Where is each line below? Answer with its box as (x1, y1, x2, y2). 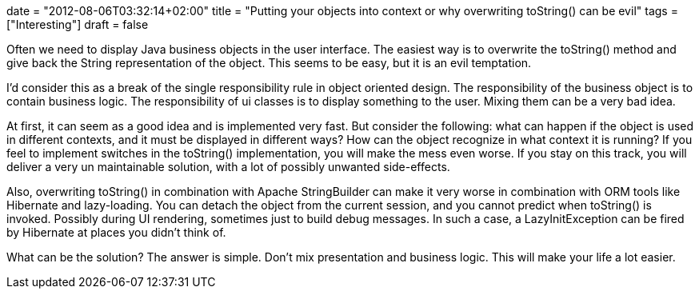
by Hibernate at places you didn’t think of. (6, 225, 226, 239)
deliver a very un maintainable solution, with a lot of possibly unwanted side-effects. (6, 160, 450, 173)
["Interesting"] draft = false (6, 18, 149, 31)
